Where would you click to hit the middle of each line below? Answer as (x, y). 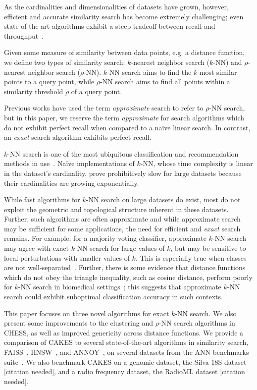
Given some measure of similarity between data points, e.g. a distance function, (125, 52)
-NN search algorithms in (197, 323)
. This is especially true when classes (191, 257)
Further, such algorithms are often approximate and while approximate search (122, 219)
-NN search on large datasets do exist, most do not (163, 199)
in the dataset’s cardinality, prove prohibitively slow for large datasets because (123, 173)
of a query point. (97, 91)
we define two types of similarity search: (65, 62)
